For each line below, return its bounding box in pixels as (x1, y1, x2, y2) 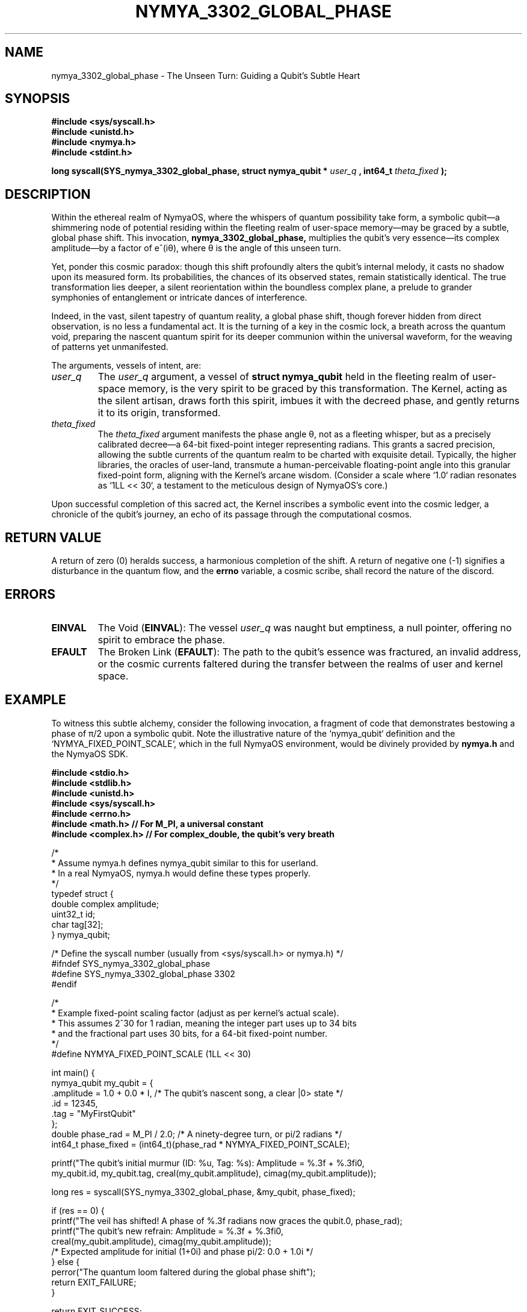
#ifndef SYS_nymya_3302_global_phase (51, 958, 211, 969)
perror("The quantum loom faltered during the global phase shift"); (51, 1266, 316, 1277)
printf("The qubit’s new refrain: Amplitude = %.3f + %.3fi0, (51, 1225, 284, 1236)
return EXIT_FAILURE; (51, 1276, 137, 1287)
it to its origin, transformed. (97, 407, 221, 419)
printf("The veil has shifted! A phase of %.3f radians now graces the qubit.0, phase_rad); (51, 1215, 403, 1226)
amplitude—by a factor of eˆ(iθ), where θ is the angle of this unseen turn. (51, 243, 341, 254)
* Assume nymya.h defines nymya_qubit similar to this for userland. (51, 857, 318, 868)
